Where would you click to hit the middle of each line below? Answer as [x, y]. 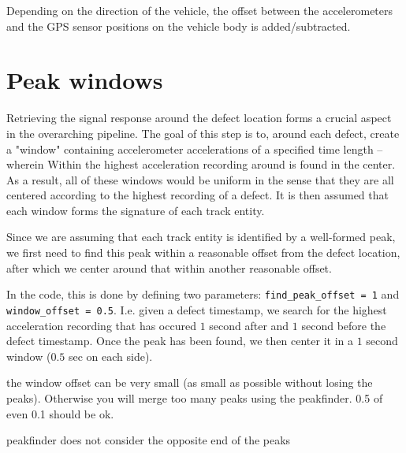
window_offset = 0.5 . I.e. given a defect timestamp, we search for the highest [197, 309]
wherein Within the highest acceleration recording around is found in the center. [201, 164]
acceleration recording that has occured [101, 325]
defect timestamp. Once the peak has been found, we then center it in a [180, 341]
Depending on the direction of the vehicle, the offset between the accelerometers [200, 10]
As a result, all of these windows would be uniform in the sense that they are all [200, 179]
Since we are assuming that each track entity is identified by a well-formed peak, [201, 237]
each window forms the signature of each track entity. [136, 210]
